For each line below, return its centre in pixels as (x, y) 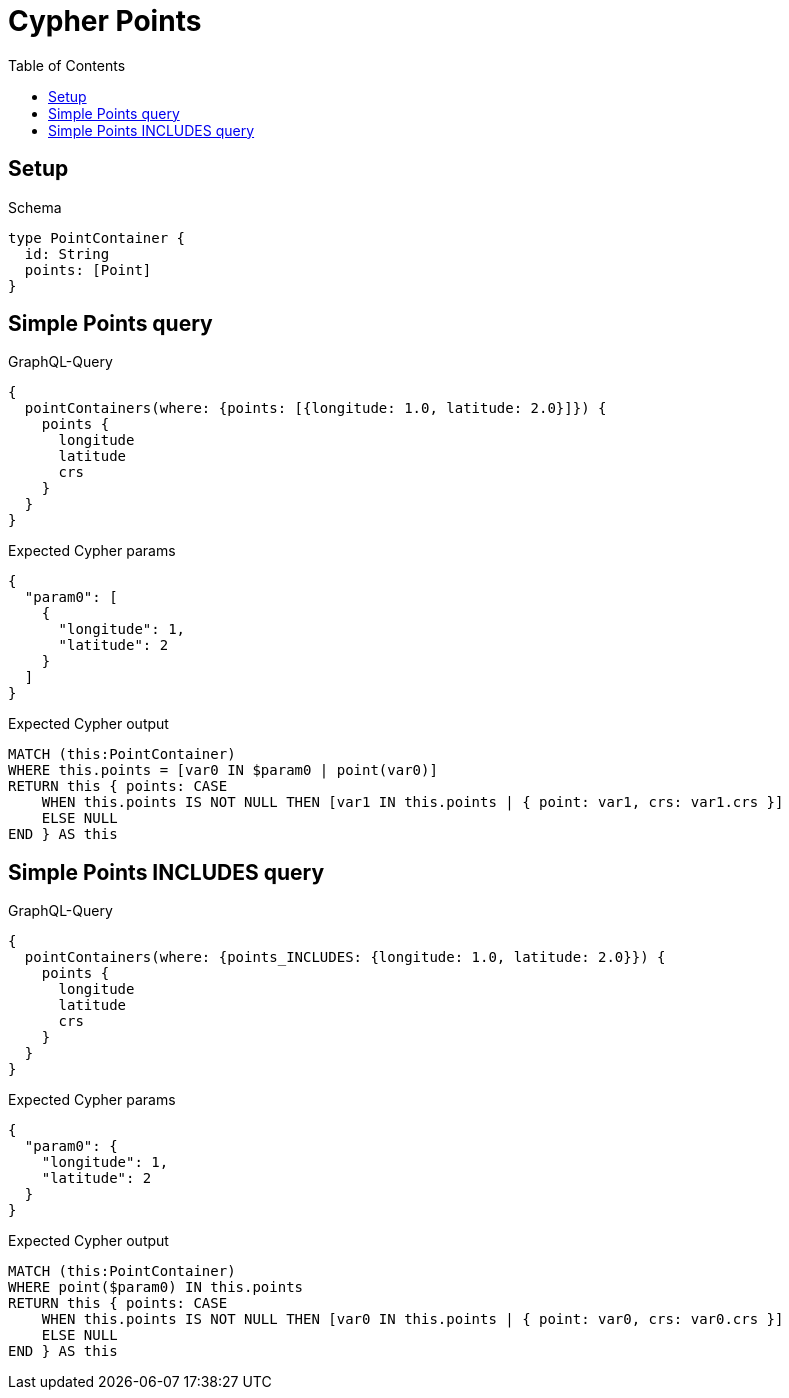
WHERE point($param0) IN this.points (156, 1287)
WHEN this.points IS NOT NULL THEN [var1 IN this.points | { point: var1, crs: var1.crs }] (412, 802)
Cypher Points (105, 21)
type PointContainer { (97, 237)
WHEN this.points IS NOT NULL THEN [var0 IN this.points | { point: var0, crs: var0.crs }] (412, 1319)
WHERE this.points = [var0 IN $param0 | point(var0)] (223, 770)
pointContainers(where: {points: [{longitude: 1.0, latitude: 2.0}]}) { (315, 408)
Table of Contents (67, 65)
